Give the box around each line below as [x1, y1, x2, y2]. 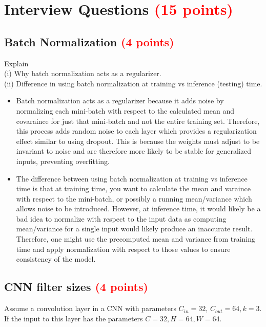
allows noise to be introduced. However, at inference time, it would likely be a [16, 203, 261, 214]
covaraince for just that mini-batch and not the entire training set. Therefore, [16, 115, 260, 126]
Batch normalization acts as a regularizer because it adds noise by [16, 95, 224, 106]
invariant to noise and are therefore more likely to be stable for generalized [16, 146, 251, 156]
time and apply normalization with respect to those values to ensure [16, 243, 231, 254]
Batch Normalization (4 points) [4, 33, 174, 49]
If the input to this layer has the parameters [4, 313, 143, 323]
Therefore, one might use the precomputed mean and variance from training [16, 233, 255, 244]
